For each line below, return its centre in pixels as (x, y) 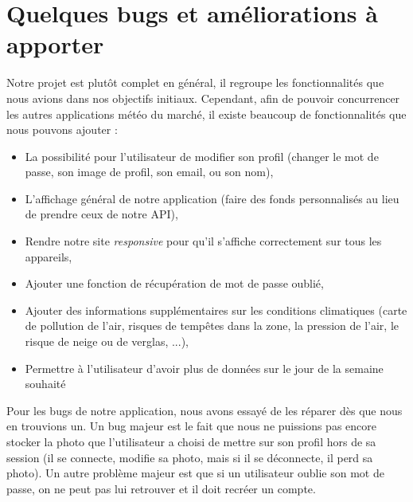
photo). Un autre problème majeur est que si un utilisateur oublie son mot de (195, 473)
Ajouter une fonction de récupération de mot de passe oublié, (174, 283)
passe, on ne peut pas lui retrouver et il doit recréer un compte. (161, 488)
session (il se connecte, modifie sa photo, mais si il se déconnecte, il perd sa (190, 457)
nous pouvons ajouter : (62, 129)
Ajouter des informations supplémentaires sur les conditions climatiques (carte (216, 310)
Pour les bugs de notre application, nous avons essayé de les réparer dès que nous (205, 410)
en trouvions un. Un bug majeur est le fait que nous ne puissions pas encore (191, 426)
